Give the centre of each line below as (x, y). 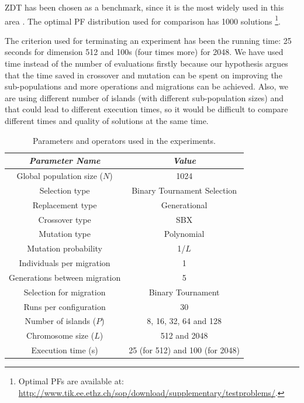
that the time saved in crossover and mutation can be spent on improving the (144, 75)
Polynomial (184, 234)
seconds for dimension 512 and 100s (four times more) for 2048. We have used (144, 52)
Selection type (65, 190)
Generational (184, 204)
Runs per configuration (65, 306)
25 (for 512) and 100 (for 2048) (184, 350)
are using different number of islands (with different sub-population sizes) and (144, 97)
